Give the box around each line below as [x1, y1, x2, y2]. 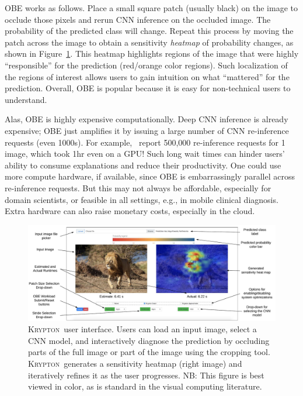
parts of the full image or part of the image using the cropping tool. [28, 346, 270, 358]
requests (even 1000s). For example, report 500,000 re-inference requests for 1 [5, 136, 285, 148]
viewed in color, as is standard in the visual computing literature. [28, 380, 262, 392]
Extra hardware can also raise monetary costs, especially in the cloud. [5, 205, 255, 217]
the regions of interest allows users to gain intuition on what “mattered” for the [5, 70, 290, 82]
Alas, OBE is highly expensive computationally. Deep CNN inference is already [5, 113, 288, 125]
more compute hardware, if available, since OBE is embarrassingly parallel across [5, 170, 295, 182]
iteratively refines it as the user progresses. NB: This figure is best [28, 369, 264, 381]
